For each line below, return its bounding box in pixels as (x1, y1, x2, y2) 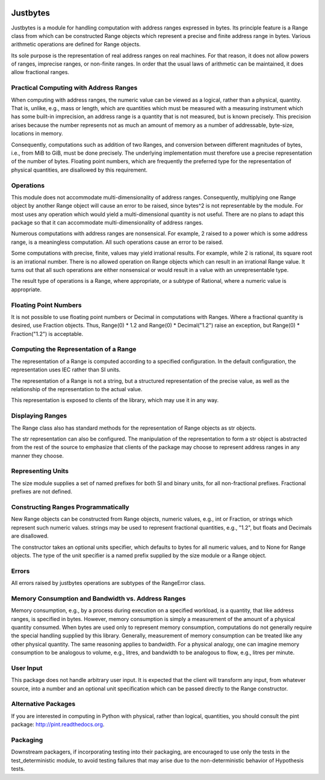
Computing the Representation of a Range (11, 345, 137, 353)
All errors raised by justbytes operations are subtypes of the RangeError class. (11, 580, 206, 587)
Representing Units (11, 467, 69, 475)
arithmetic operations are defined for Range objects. (11, 41, 141, 48)
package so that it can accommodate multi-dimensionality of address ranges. (11, 219, 203, 226)
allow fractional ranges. (11, 69, 69, 76)
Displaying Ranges (11, 412, 67, 420)
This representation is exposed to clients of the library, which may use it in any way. (11, 397, 219, 404)
